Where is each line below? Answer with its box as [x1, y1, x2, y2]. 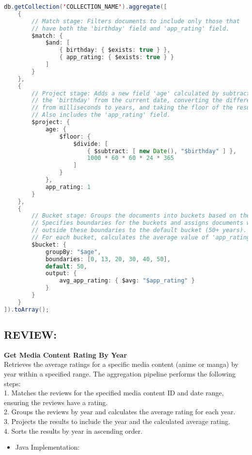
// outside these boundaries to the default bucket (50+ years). [31, 227, 247, 234]
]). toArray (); [4, 306, 49, 313]
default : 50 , [45, 263, 87, 270]
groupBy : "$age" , [45, 248, 101, 255]
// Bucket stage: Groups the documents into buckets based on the [31, 212, 251, 220]
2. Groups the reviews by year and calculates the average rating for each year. [4, 407, 236, 417]
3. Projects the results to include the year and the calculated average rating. [4, 416, 230, 426]
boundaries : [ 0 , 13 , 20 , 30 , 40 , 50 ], [45, 255, 171, 263]
